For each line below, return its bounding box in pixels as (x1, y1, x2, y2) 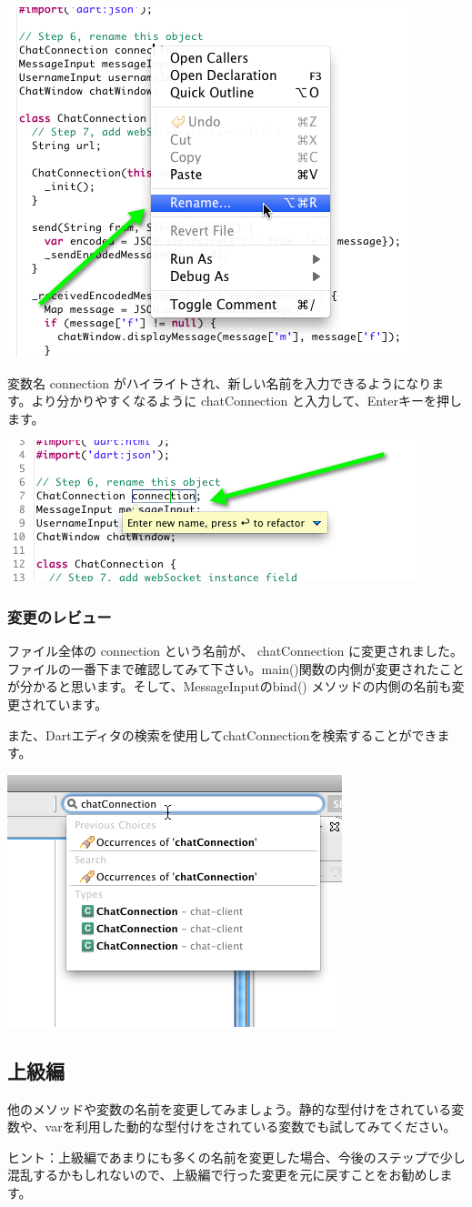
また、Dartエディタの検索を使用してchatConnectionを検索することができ (7, 725, 437, 744)
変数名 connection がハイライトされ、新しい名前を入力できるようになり (7, 373, 432, 392)
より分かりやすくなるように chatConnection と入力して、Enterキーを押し (31, 391, 462, 410)
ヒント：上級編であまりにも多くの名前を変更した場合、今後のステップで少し (7, 1147, 466, 1166)
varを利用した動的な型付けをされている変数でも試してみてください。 (45, 1117, 457, 1136)
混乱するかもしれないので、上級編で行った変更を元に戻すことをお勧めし (7, 1165, 440, 1184)
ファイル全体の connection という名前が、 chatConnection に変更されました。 (7, 641, 463, 660)
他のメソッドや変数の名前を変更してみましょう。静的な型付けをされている (7, 1099, 452, 1118)
